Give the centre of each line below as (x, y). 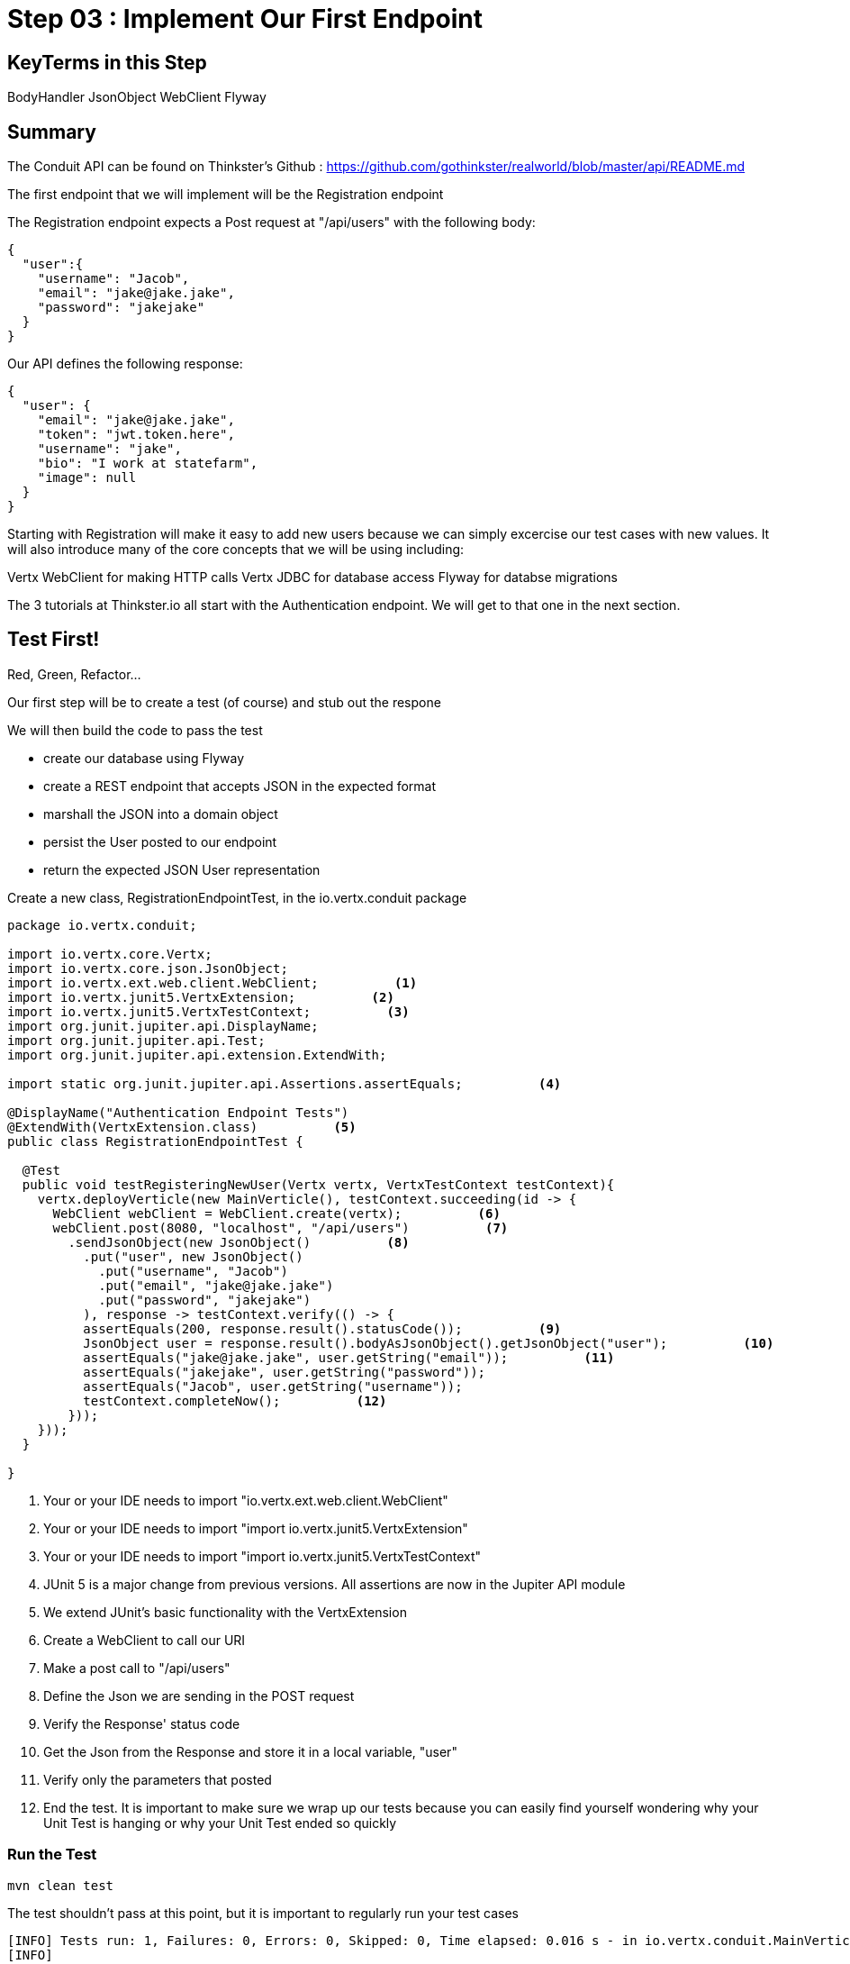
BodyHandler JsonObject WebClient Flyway (137, 97)
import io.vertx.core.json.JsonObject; (148, 968)
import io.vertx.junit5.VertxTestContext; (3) (208, 1011)
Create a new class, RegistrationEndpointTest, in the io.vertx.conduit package (237, 897)
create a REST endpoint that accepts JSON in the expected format (240, 786)
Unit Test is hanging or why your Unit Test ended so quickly (220, 1823)
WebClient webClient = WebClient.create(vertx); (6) (276, 1213)
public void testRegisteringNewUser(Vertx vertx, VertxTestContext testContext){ (318, 1184)
